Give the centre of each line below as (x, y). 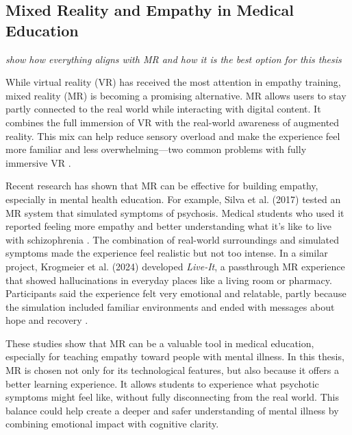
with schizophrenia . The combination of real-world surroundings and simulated (173, 239)
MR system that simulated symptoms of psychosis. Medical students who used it (175, 212)
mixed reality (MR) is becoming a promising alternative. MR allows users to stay (176, 95)
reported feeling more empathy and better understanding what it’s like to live (168, 226)
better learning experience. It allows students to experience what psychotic (162, 383)
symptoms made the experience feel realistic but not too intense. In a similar (167, 253)
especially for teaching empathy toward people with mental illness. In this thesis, (175, 356)
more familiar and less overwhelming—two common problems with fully (156, 149)
